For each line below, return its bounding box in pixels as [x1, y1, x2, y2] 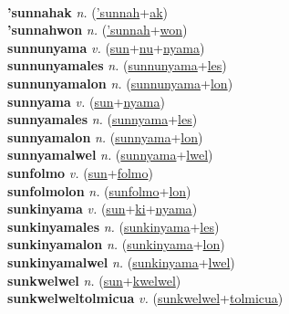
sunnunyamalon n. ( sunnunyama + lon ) [7, 73, 233, 92]
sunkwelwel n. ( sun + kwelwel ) [7, 270, 181, 289]
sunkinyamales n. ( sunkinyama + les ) [7, 216, 220, 235]
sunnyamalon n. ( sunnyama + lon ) [7, 127, 203, 146]
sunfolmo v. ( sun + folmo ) [7, 162, 153, 182]
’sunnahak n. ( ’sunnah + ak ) [7, 2, 169, 21]
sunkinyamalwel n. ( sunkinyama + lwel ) [7, 252, 235, 271]
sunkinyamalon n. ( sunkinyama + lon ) [7, 235, 225, 254]
